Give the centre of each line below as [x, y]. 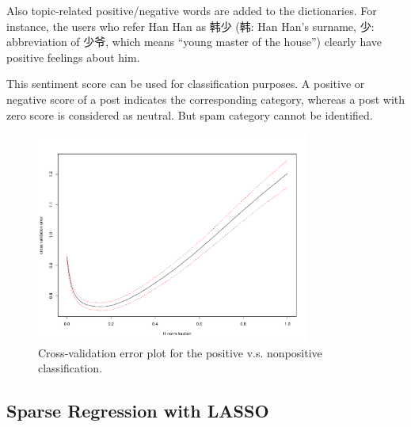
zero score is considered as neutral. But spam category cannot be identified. [190, 114]
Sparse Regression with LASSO [138, 411]
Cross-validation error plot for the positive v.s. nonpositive [180, 352]
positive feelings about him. [73, 57]
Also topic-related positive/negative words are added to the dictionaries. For [192, 10]
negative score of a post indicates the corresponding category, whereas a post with [206, 99]
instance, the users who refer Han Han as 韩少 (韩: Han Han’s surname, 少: [190, 26]
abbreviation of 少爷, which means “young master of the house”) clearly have [194, 42]
